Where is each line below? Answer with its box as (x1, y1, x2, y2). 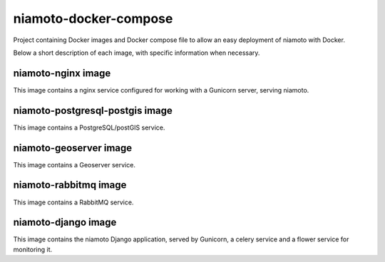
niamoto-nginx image (13, 67, 111, 79)
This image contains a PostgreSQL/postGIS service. (13, 123, 165, 132)
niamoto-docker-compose (13, 11, 173, 26)
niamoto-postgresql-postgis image (13, 104, 173, 117)
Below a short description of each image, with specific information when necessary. (13, 48, 260, 57)
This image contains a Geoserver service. (13, 160, 135, 169)
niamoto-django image (13, 216, 117, 229)
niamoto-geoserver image (13, 142, 133, 154)
